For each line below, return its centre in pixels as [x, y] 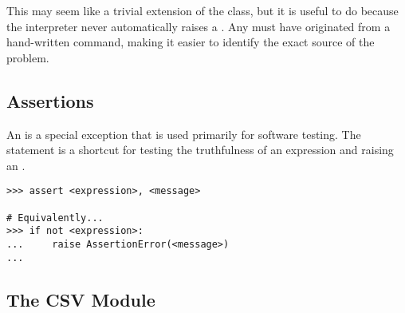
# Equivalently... [55, 218]
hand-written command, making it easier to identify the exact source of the [191, 42]
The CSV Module [81, 299]
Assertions [50, 100]
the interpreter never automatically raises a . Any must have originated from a [199, 26]
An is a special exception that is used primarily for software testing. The [184, 134]
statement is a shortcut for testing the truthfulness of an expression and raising [200, 150]
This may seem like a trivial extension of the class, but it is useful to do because [202, 10]
